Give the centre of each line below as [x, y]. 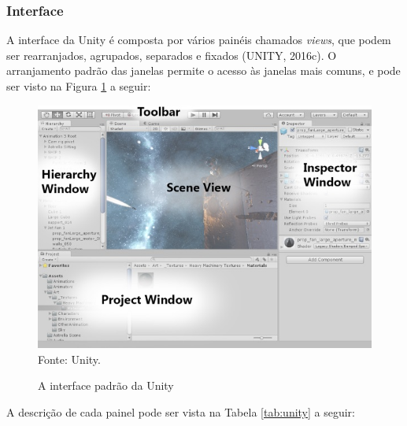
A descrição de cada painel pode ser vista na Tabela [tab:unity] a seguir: [181, 411]
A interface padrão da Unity [106, 385]
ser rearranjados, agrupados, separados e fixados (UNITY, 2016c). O [172, 55]
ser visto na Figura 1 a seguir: [79, 86]
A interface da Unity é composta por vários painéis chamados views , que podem [199, 40]
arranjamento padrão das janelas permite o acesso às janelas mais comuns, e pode [203, 70]
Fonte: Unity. [69, 359]
